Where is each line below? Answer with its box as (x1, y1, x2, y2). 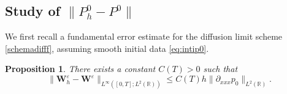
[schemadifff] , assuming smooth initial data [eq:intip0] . (5, 42, 209, 54)
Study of (5, 1, 60, 20)
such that (203, 62, 238, 75)
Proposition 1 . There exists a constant (5, 62, 156, 75)
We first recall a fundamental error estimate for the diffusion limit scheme (5, 30, 283, 43)
